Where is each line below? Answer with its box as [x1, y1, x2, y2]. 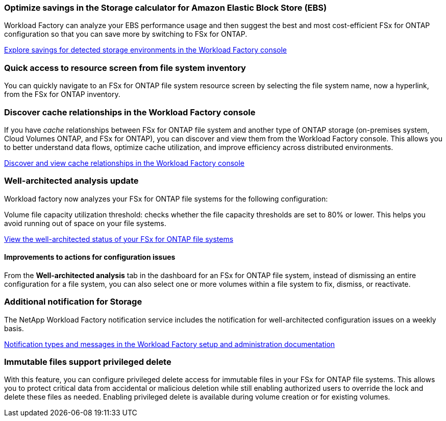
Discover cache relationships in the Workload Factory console [4, 107, 256, 117]
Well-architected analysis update [4, 176, 139, 186]
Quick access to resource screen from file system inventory [4, 62, 246, 73]
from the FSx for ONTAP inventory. [4, 90, 120, 99]
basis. [4, 324, 24, 333]
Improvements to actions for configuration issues [4, 253, 176, 262]
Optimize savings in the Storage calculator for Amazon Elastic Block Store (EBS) [4, 3, 327, 13]
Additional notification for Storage [4, 296, 142, 307]
